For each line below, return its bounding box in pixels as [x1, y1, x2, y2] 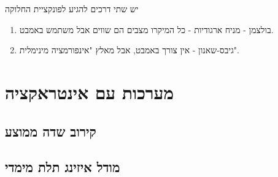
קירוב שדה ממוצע [5, 121, 96, 140]
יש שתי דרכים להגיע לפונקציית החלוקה [5, 2, 139, 15]
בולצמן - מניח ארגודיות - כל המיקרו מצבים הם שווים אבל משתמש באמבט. [19, 23, 274, 36]
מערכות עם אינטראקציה [5, 79, 174, 104]
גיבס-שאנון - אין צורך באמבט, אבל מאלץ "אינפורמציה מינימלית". [19, 43, 239, 56]
